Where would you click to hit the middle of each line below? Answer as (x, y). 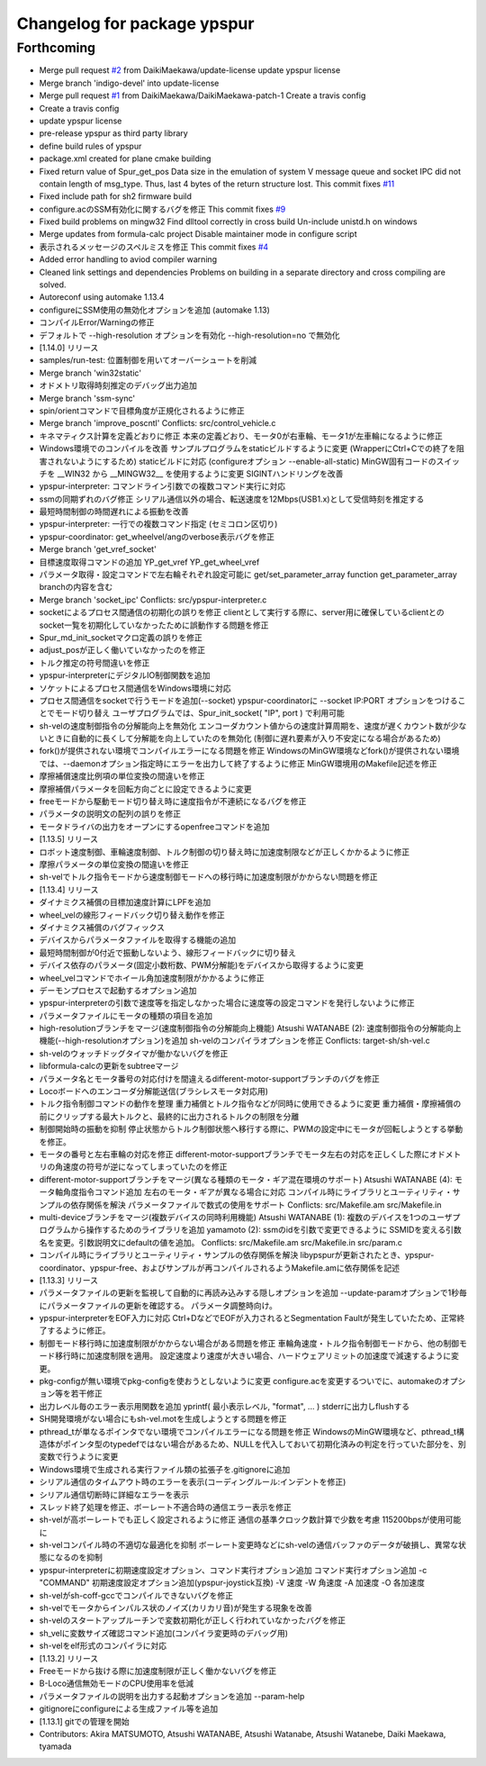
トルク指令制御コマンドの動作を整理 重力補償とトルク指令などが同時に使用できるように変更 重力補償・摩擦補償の (250, 1104)
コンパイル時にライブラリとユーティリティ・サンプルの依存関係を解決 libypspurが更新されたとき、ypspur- (237, 1255)
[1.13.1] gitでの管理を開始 (84, 1721)
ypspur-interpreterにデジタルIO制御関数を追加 (125, 675)
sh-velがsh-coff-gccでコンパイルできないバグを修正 (136, 1595)
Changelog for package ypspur (135, 23)
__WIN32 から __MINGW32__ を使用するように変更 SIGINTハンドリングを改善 (200, 474)
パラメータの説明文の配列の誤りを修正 (110, 814)
